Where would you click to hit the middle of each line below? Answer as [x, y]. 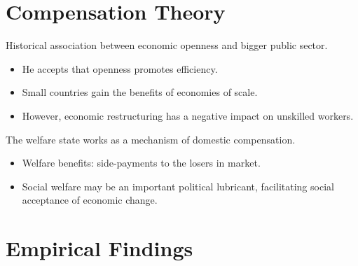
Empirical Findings [99, 248]
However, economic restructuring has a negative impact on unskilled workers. [188, 115]
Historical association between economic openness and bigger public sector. [167, 45]
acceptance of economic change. [90, 200]
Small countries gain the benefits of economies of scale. [140, 92]
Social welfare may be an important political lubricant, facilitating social [178, 186]
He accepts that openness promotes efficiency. [120, 68]
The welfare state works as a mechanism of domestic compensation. [151, 139]
